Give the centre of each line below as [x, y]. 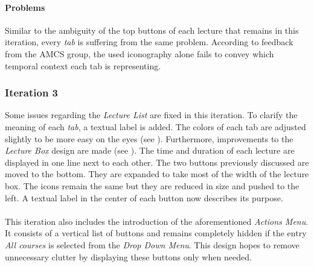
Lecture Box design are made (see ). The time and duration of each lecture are [150, 150]
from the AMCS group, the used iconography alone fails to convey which [139, 53]
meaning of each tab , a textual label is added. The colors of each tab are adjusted [155, 126]
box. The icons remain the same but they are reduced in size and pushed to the [152, 185]
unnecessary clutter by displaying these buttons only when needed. [128, 256]
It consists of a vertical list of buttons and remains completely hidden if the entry [156, 233]
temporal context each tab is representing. [83, 65]
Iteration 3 [32, 93]
